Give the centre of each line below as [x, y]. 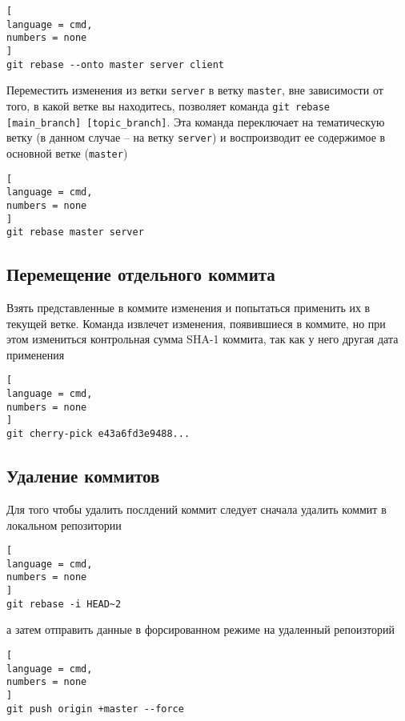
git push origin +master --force [95, 709]
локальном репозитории [64, 525]
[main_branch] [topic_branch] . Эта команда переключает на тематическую [196, 121]
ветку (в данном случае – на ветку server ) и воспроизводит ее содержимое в [196, 137]
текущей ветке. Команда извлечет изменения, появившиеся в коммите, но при [196, 323]
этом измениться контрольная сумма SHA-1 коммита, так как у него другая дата [202, 339]
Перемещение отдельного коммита [141, 274]
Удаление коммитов [83, 476]
